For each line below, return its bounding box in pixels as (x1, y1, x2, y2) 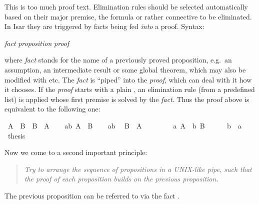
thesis (7, 130, 25, 140)
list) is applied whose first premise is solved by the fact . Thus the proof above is (4, 93, 249, 104)
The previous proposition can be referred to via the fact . (4, 190, 180, 200)
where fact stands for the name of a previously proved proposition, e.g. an (4, 54, 232, 65)
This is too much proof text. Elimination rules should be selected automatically (4, 1, 248, 11)
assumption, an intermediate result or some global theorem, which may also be (4, 64, 246, 74)
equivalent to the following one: (4, 103, 100, 114)
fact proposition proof (4, 37, 69, 48)
